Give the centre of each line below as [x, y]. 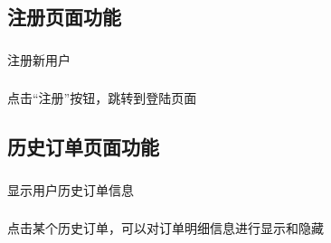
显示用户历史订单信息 [71, 189]
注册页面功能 [64, 17]
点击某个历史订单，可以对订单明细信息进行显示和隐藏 [165, 228]
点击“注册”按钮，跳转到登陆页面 [102, 98]
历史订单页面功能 [83, 147]
